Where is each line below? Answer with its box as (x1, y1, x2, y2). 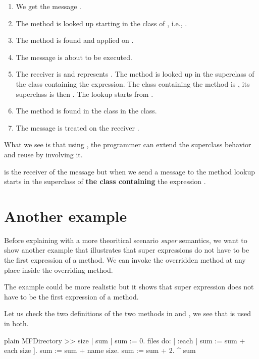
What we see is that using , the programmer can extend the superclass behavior (4, 139, 251, 150)
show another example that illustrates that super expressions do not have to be (4, 245, 249, 255)
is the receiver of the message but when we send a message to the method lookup (4, 166, 255, 176)
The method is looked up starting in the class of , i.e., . (16, 18, 187, 28)
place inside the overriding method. (4, 264, 113, 275)
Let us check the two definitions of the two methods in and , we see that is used (4, 308, 251, 319)
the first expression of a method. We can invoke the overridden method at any (4, 255, 246, 265)
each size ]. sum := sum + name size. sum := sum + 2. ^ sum (4, 345, 196, 355)
